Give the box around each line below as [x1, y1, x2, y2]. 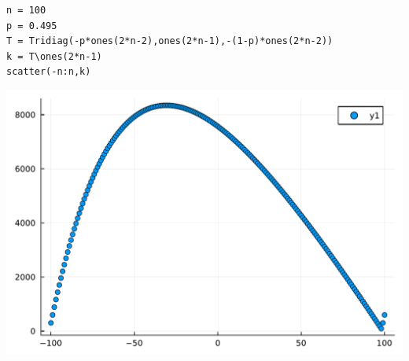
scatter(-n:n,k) [6, 66, 91, 78]
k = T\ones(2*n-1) [6, 50, 102, 62]
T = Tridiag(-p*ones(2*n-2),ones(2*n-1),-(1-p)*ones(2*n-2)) [6, 35, 333, 47]
